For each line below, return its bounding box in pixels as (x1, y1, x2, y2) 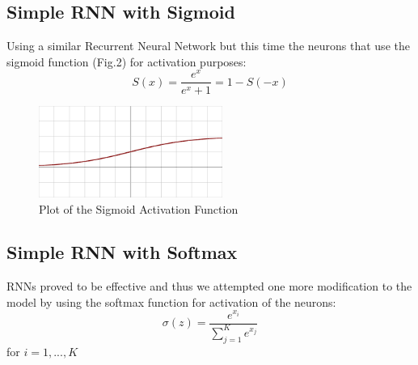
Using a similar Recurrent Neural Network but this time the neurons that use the (6, 37, 410, 54)
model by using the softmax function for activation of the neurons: (6, 293, 336, 310)
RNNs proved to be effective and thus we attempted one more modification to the (6, 278, 412, 295)
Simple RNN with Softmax (6, 240, 238, 265)
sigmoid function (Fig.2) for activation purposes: (6, 53, 247, 70)
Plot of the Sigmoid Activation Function (39, 200, 239, 217)
